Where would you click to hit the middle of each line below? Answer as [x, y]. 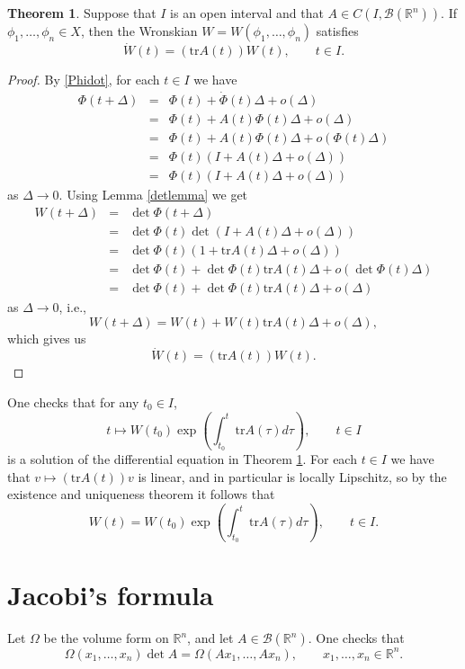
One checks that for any [73, 401]
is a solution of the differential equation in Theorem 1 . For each [182, 459]
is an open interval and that [247, 13]
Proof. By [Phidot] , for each [84, 80]
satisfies [337, 31]
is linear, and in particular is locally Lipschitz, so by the [292, 476]
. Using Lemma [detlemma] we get [153, 195]
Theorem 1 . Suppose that [82, 13]
